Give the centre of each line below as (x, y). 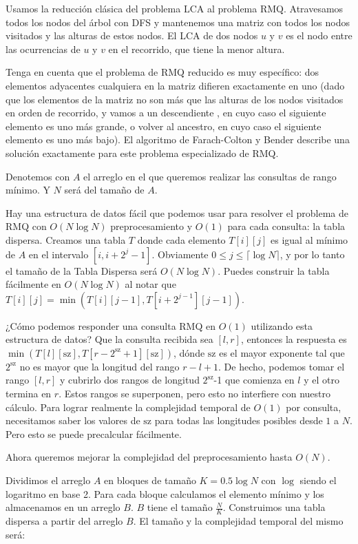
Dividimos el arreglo (48, 480)
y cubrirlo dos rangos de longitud (130, 380)
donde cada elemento (181, 239)
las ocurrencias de (43, 49)
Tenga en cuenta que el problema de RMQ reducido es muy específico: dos (162, 72)
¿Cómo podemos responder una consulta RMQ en (111, 325)
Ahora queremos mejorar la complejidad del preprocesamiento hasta (149, 457)
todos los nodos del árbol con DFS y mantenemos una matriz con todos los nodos (178, 22)
